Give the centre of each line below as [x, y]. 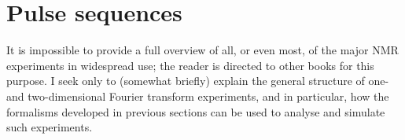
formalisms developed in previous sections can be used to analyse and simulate [196, 111]
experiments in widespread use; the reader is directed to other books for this [190, 65]
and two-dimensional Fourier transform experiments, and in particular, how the [198, 96]
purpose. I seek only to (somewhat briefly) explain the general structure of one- [198, 81]
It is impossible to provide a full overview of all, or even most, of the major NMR [202, 50]
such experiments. [50, 127]
